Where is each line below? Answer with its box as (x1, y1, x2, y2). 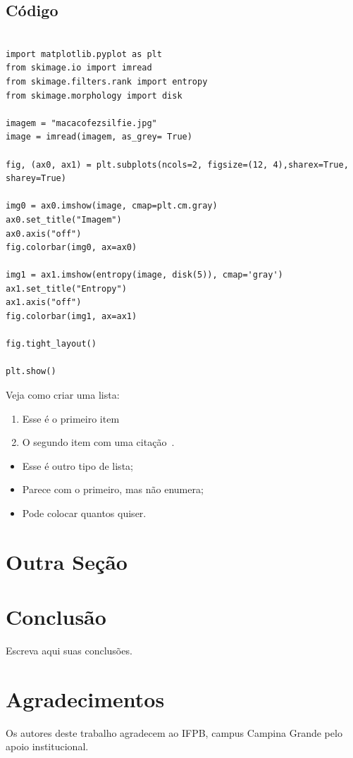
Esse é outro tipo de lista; (22, 458, 133, 473)
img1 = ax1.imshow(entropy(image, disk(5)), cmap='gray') (6, 270, 283, 280)
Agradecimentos (6, 684, 165, 713)
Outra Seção (6, 547, 128, 576)
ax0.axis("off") (6, 228, 82, 239)
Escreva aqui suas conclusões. (6, 643, 132, 658)
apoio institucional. (6, 739, 89, 754)
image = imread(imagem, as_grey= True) (6, 132, 192, 142)
